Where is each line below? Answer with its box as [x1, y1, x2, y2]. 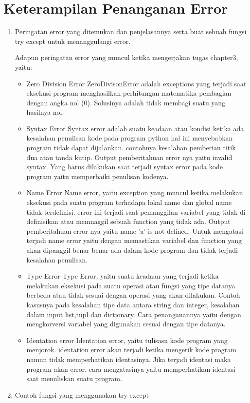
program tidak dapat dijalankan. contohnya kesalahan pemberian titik [26, 142, 236, 153]
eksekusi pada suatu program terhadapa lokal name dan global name [26, 197, 232, 207]
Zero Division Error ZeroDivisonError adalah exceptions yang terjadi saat [26, 78, 247, 88]
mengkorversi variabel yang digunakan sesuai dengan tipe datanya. [26, 319, 226, 329]
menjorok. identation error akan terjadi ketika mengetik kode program [26, 344, 236, 355]
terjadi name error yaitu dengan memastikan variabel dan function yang [26, 235, 242, 245]
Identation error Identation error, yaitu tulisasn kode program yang [26, 335, 228, 345]
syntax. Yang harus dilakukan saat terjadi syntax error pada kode [26, 161, 223, 172]
